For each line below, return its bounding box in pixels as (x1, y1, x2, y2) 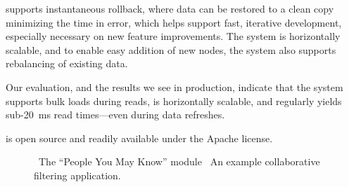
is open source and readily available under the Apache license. (6, 130, 273, 145)
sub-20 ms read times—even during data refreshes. (6, 107, 225, 122)
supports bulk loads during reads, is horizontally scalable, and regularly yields (6, 93, 342, 108)
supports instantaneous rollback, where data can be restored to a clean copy (6, 1, 334, 15)
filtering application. (34, 167, 121, 182)
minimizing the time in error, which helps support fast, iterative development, (6, 15, 342, 29)
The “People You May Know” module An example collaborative (38, 154, 320, 169)
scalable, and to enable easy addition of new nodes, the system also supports (6, 42, 336, 57)
